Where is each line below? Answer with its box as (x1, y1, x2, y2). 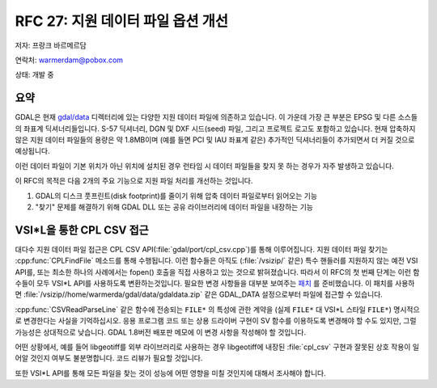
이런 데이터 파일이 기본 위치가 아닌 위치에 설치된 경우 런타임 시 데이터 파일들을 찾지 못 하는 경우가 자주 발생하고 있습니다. (15, 161, 394, 171)
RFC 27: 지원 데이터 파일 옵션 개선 (15, 12, 229, 30)
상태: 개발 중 (15, 70, 54, 80)
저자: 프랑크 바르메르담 (15, 40, 87, 50)
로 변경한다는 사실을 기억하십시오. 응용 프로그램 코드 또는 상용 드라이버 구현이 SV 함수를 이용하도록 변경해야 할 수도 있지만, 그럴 (15, 316, 417, 326)
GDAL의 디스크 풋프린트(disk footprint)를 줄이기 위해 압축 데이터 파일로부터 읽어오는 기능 (35, 191, 318, 200)
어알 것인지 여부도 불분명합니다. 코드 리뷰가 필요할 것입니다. (15, 353, 203, 363)
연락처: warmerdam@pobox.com (15, 55, 124, 65)
